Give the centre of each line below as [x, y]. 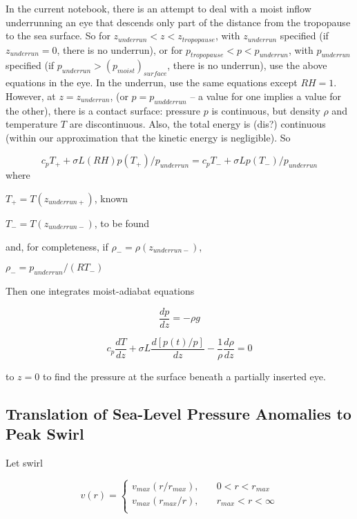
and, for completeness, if [57, 246]
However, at [31, 96]
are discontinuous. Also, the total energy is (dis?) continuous [197, 124]
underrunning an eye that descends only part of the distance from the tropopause [178, 22]
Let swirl [24, 462]
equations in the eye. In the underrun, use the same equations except [152, 82]
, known [111, 198]
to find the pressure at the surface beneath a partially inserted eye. [184, 376]
